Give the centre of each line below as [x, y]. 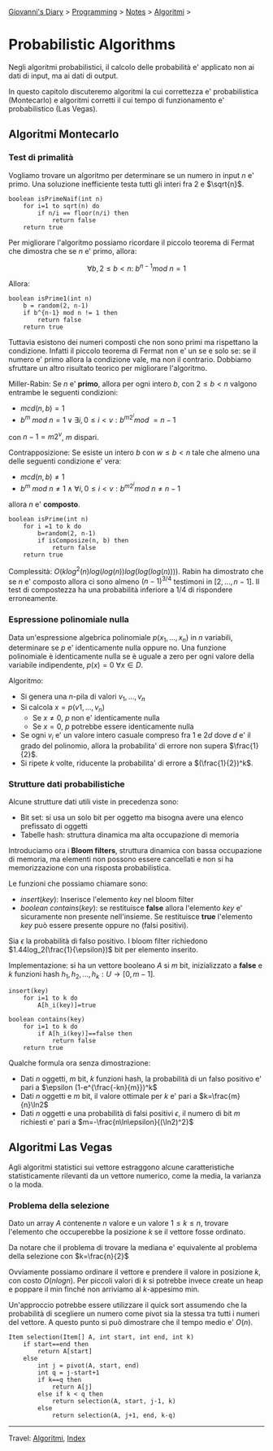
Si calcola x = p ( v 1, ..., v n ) [63, 708]
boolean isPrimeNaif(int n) [56, 198]
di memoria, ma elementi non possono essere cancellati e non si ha [121, 859]
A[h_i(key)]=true [67, 1005]
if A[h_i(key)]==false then [85, 1033]
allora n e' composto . [44, 504]
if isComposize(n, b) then [83, 541]
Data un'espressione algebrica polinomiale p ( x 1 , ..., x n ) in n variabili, [121, 638]
